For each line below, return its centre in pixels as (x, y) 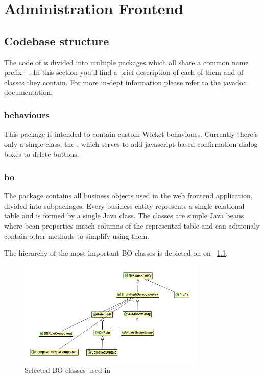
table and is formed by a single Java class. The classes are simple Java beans (124, 216)
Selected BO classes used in (68, 370)
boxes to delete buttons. (42, 154)
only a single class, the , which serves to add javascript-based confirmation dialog (131, 144)
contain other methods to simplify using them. (77, 235)
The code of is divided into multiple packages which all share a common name (126, 62)
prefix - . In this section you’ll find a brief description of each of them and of (124, 72)
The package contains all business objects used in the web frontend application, (128, 196)
